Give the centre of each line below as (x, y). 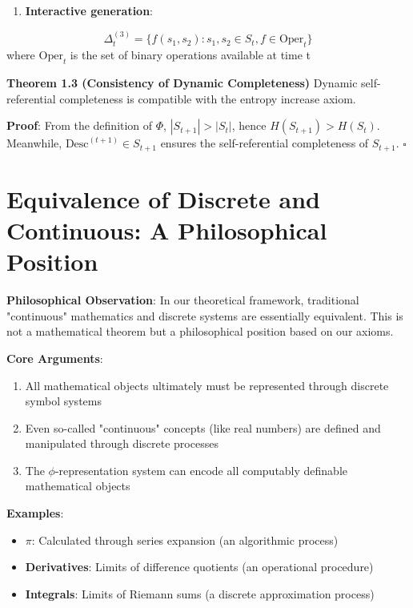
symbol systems (63, 401)
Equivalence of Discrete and (163, 198)
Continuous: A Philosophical (167, 230)
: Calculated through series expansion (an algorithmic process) (185, 540)
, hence (249, 125)
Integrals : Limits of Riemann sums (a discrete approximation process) (200, 593)
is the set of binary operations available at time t (190, 55)
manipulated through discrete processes (122, 443)
